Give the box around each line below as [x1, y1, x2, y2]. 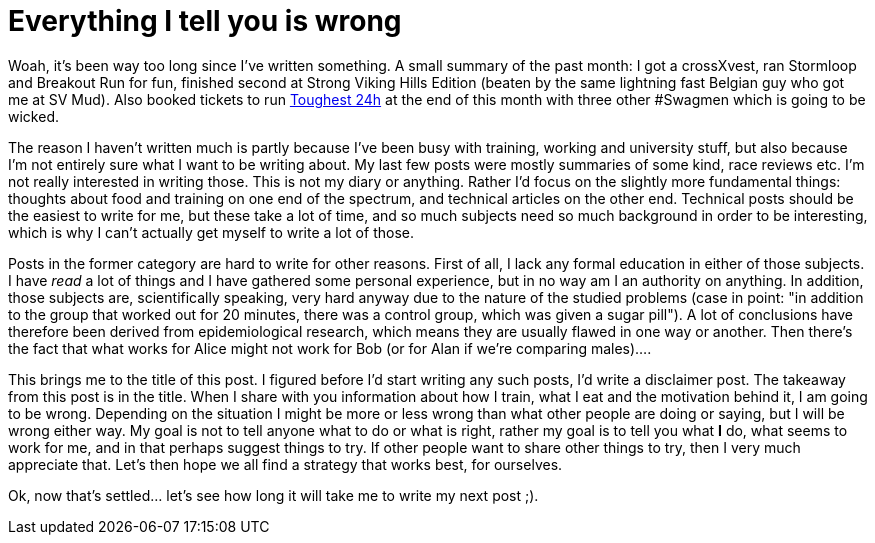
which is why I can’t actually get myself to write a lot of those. [8, 223, 414, 241]
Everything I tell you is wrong [8, 4, 402, 38]
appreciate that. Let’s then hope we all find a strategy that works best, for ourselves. [8, 455, 563, 473]
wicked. [8, 107, 59, 125]
